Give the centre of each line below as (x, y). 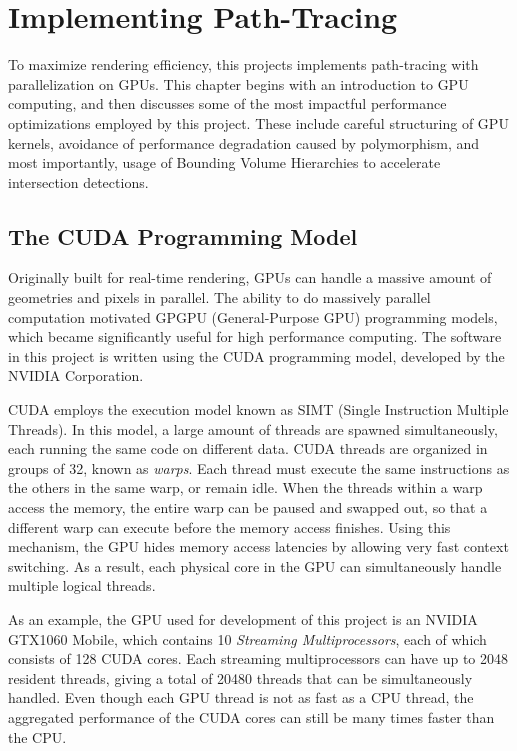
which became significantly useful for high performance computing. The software (255, 336)
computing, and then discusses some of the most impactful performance (227, 103)
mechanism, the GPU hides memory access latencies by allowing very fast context (258, 546)
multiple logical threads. (82, 585)
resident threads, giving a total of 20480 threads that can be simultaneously (240, 677)
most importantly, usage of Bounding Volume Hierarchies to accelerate (224, 162)
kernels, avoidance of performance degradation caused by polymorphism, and (244, 142)
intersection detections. (78, 181)
